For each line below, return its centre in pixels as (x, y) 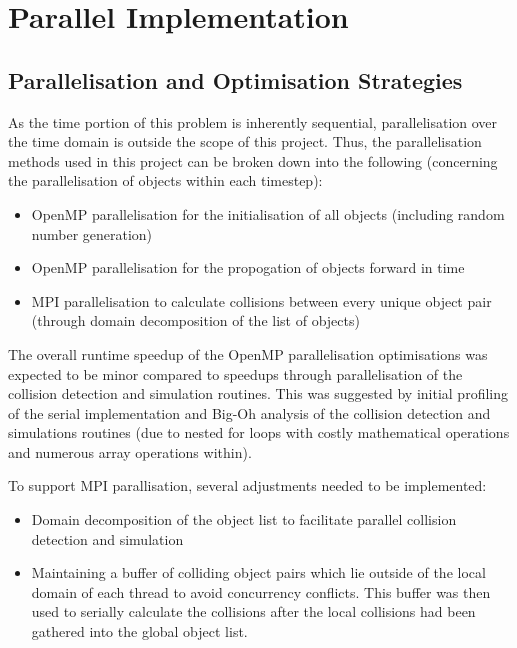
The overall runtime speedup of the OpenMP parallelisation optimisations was (248, 353)
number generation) (92, 233)
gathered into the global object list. (139, 631)
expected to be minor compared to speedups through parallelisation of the (235, 373)
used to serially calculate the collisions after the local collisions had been (253, 611)
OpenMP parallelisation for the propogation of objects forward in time (248, 267)
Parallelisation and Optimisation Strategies (235, 79)
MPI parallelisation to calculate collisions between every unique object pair (261, 300)
